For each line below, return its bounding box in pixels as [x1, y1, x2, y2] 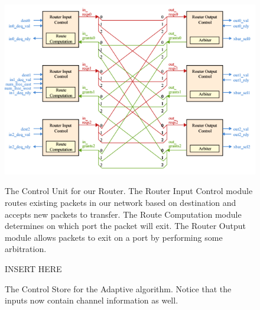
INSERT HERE [5, 262, 62, 275]
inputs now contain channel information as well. [5, 294, 178, 306]
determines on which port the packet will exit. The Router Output [5, 219, 246, 232]
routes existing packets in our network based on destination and [5, 196, 236, 208]
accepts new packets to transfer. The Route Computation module [5, 208, 242, 220]
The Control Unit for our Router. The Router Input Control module [5, 185, 253, 197]
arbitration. [5, 243, 47, 255]
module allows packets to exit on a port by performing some [5, 231, 223, 243]
